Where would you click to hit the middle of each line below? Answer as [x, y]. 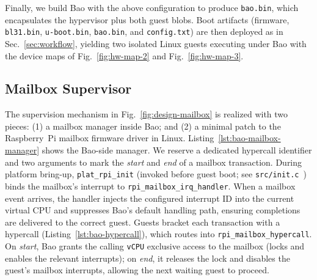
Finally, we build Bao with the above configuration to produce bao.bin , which [152, 7]
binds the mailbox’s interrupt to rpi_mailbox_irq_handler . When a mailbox [150, 186]
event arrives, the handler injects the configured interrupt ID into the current [150, 198]
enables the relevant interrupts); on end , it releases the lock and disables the [148, 258]
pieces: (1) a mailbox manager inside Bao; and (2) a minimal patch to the [143, 126]
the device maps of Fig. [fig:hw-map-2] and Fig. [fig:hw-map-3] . [124, 55]
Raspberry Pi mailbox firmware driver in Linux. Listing [110, 138]
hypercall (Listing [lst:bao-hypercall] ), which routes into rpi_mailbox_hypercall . [158, 234]
